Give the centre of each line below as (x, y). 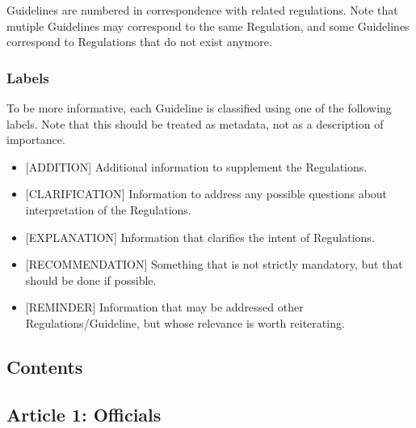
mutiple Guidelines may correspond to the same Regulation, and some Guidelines (208, 25)
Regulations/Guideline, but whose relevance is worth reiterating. (185, 322)
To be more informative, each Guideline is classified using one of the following (199, 108)
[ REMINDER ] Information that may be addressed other (164, 307)
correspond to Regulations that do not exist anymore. (139, 42)
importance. (36, 140)
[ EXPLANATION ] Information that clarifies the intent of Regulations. (200, 237)
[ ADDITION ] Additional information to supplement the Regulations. (196, 166)
